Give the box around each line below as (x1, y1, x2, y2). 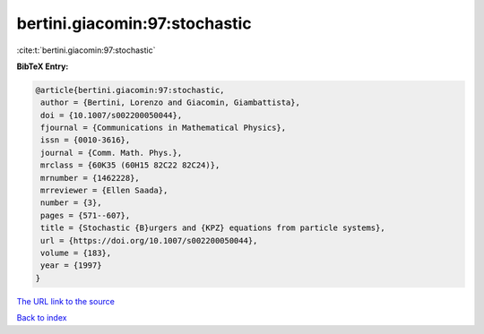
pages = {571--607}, (40, 210, 131, 220)
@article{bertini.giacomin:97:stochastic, (35, 85, 225, 95)
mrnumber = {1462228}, (40, 173, 141, 183)
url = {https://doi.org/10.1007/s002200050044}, (40, 236, 258, 245)
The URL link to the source (16, 295, 116, 306)
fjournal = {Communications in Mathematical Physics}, (40, 123, 287, 133)
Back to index (16, 313, 67, 323)
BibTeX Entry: (16, 61, 69, 72)
